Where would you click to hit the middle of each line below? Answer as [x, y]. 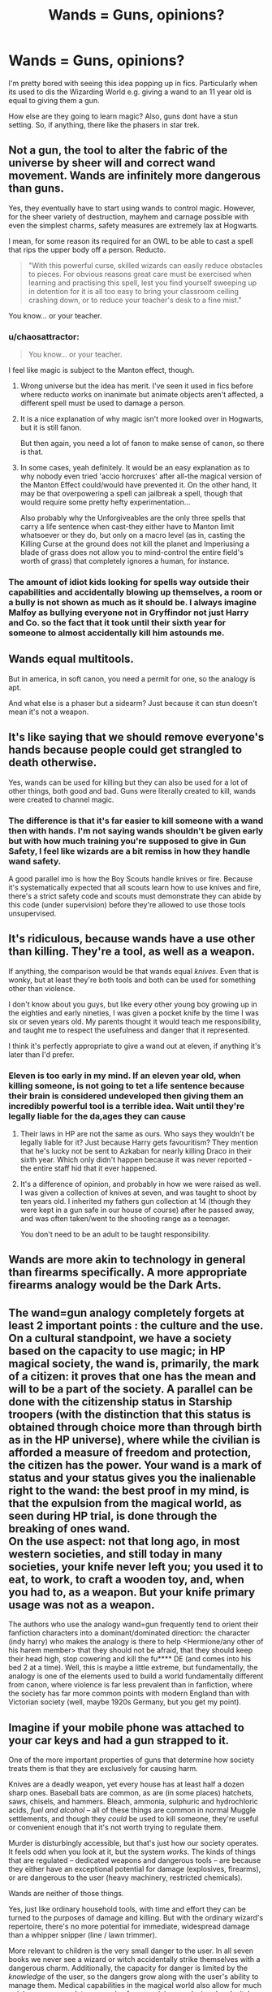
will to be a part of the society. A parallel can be [131, 1389]
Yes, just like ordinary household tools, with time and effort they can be [127, 1909]
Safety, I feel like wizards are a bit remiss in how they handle [130, 851]
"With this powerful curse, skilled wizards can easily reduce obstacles [145, 265]
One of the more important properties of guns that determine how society [132, 1760]
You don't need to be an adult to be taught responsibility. [115, 1234]
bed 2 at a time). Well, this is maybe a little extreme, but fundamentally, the [133, 1668]
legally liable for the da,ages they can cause [97, 1116]
